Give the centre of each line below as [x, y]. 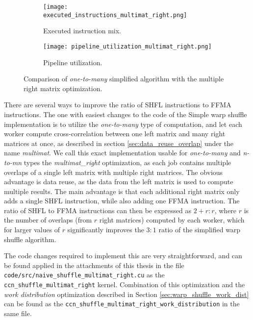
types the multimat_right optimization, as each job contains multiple [127, 162]
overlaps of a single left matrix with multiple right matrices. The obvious [114, 172]
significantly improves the [106, 230]
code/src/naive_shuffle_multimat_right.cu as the [84, 275]
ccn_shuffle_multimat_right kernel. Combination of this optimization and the [125, 284]
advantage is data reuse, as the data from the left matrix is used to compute [119, 182]
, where [226, 210]
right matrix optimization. [63, 88]
